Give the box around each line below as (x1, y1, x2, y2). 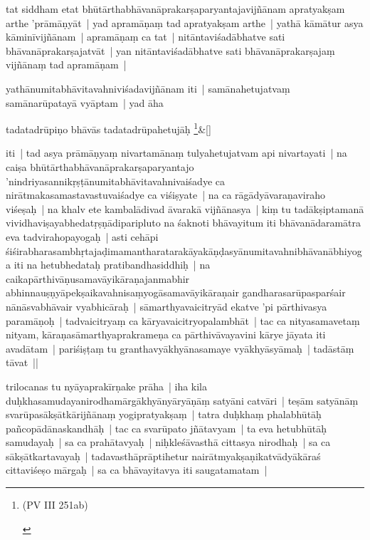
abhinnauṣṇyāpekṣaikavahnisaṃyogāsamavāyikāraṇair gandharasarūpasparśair (6, 285, 346, 300)
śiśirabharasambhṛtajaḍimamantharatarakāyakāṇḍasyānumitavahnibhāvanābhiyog (6, 243, 362, 258)
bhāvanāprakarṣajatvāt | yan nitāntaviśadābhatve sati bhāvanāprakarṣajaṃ (6, 43, 335, 58)
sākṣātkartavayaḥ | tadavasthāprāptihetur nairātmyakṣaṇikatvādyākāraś (6, 448, 321, 463)
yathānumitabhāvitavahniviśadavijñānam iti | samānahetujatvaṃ (6, 81, 290, 95)
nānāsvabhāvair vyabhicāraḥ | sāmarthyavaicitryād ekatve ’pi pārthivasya (6, 298, 327, 313)
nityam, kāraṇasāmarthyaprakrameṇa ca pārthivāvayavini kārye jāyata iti (6, 327, 326, 342)
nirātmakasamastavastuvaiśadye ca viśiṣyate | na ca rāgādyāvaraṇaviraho (6, 187, 325, 202)
